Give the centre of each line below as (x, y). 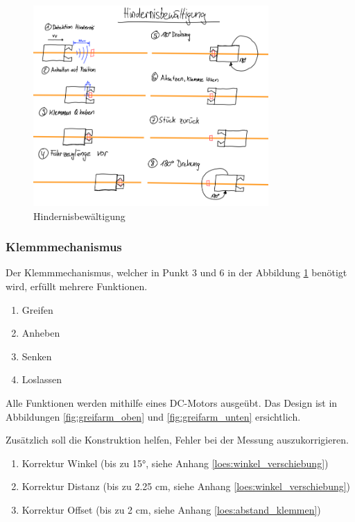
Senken (37, 356)
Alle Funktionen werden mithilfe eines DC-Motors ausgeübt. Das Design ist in (172, 403)
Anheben (41, 333)
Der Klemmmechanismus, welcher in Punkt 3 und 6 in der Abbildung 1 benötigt (176, 272)
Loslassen (42, 379)
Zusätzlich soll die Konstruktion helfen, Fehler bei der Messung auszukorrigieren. (177, 440)
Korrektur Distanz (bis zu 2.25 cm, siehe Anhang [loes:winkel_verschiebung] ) (186, 486)
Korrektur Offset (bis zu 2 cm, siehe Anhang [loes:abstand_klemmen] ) (171, 510)
